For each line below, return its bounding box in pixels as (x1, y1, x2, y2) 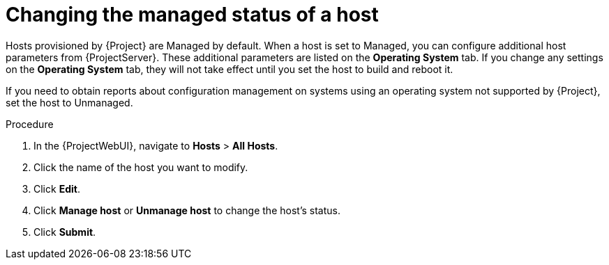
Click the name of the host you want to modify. (33, 161, 248, 173)
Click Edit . (33, 182, 80, 195)
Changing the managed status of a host (6, 3, 379, 26)
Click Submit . (33, 225, 96, 238)
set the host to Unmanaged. (6, 96, 133, 109)
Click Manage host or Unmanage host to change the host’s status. (33, 204, 340, 216)
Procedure (6, 118, 54, 130)
